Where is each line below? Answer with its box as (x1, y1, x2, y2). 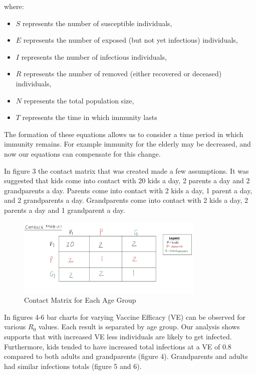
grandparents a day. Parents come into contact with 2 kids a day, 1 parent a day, (4, 185, 252, 195)
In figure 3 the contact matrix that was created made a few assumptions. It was (4, 165, 249, 176)
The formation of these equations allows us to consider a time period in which (4, 129, 243, 139)
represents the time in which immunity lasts (22, 112, 157, 122)
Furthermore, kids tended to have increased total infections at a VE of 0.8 (4, 341, 231, 351)
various (4, 321, 26, 332)
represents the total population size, (24, 95, 134, 105)
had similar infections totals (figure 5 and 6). (4, 360, 142, 371)
